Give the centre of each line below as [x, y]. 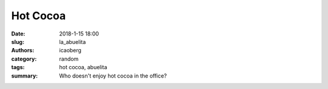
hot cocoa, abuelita [83, 67]
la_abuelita [73, 41]
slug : [18, 41]
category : [24, 59]
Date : [18, 34]
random [69, 59]
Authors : [23, 51]
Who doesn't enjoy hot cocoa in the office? [113, 76]
